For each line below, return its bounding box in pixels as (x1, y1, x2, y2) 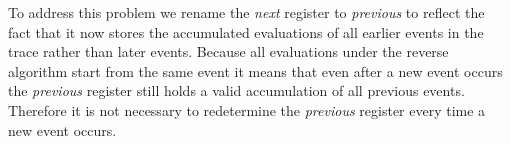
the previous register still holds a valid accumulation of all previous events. (8, 80, 465, 101)
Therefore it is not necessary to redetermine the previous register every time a (8, 99, 486, 120)
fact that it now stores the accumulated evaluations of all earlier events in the (8, 21, 484, 42)
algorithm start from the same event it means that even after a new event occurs (8, 60, 503, 81)
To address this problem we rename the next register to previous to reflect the (8, 2, 485, 22)
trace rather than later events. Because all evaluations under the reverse (8, 41, 449, 62)
